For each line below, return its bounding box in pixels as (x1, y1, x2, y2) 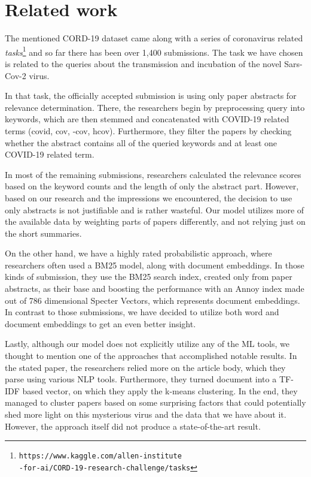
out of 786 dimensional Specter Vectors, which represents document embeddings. (5, 294, 300, 306)
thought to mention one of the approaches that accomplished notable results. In (5, 349, 297, 362)
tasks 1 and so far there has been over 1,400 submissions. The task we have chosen (5, 44, 303, 58)
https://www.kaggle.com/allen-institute (19, 452, 182, 461)
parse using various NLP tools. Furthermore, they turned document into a (5, 373, 277, 385)
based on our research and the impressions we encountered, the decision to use (5, 191, 292, 204)
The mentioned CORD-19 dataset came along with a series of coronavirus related (5, 32, 303, 44)
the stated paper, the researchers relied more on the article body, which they (5, 361, 286, 373)
